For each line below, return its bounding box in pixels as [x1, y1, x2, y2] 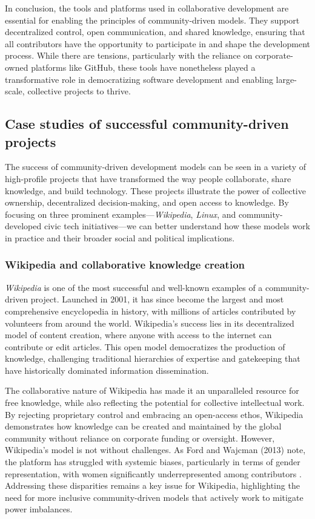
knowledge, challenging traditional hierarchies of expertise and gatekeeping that [5, 352, 300, 365]
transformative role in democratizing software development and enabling [5, 73, 273, 85]
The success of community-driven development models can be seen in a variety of [5, 160, 306, 173]
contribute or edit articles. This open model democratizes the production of [5, 340, 285, 353]
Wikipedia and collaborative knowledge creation [5, 257, 245, 272]
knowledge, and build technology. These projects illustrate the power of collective [5, 184, 306, 197]
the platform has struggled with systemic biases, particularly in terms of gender [5, 455, 300, 468]
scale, [5, 85, 25, 97]
